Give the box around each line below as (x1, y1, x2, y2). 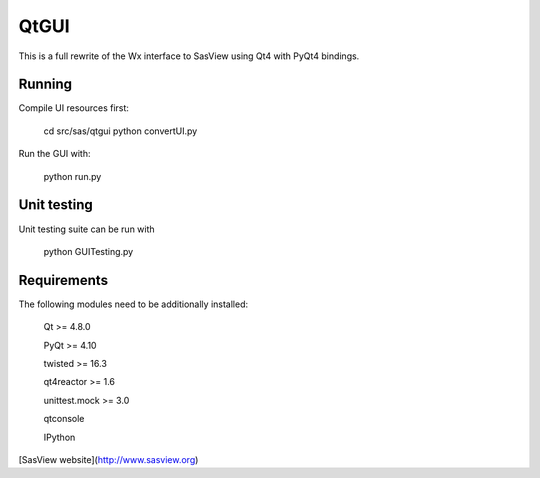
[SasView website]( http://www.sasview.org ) (18, 453, 199, 465)
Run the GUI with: (18, 148, 91, 160)
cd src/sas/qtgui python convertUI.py (43, 125, 198, 137)
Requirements (18, 271, 109, 289)
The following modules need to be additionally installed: (18, 298, 249, 310)
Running (18, 76, 73, 93)
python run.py (43, 170, 102, 182)
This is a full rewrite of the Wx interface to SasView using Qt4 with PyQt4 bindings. (18, 50, 360, 62)
